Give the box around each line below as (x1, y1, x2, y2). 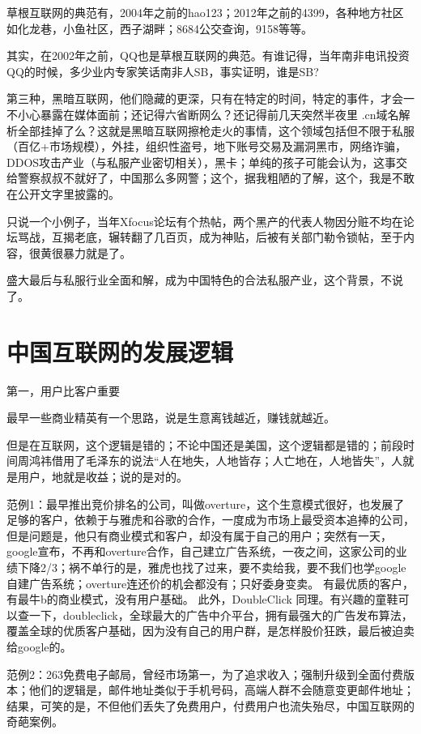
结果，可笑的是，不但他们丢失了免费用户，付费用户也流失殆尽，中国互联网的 (6, 697, 415, 714)
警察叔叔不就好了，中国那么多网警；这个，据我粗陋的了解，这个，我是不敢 (17, 169, 415, 186)
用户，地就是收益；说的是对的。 (17, 468, 188, 484)
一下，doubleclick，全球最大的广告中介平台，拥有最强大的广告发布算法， (28, 606, 413, 623)
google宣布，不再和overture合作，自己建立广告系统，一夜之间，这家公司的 (6, 543, 396, 560)
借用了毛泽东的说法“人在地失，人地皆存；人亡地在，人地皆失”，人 (51, 452, 403, 469)
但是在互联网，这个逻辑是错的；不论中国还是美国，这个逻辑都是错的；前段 (6, 436, 403, 453)
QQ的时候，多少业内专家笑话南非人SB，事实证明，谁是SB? (6, 62, 319, 79)
